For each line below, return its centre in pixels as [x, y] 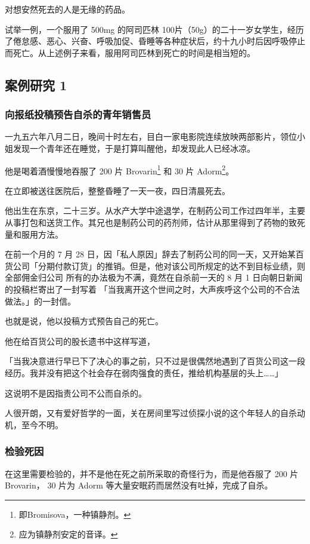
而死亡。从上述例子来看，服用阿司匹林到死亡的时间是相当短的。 [130, 52]
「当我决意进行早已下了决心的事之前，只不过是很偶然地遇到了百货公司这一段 [155, 361]
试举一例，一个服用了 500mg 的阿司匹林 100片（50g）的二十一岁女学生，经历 [154, 29]
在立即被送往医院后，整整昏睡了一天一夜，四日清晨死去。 [117, 190]
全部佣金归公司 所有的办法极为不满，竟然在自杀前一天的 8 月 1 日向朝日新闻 [154, 277]
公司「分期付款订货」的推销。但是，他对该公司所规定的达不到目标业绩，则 [159, 265]
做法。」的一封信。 [40, 301]
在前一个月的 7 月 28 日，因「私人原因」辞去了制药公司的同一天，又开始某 [150, 254]
